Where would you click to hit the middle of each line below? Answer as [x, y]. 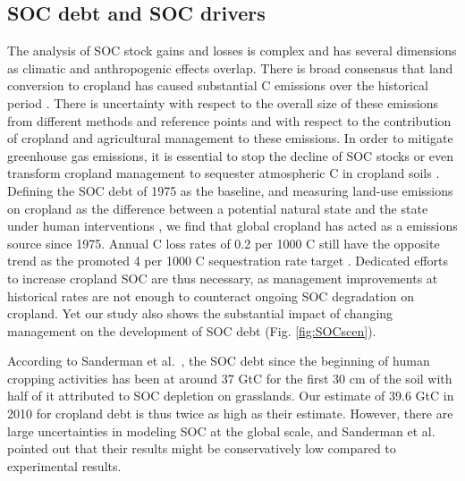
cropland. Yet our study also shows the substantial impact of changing [200, 313]
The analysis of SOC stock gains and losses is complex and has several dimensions [232, 51]
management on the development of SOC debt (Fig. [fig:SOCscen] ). [192, 330]
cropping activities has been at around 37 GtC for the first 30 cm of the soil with [230, 378]
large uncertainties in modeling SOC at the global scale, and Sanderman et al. [221, 430]
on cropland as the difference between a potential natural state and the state [218, 208]
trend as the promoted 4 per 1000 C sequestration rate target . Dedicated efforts [228, 261]
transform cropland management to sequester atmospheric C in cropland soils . [224, 173]
